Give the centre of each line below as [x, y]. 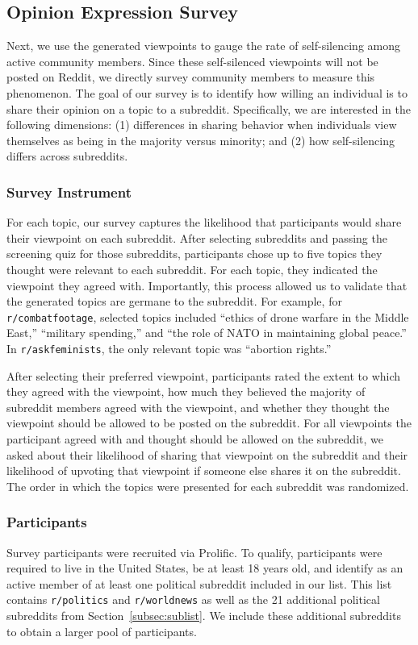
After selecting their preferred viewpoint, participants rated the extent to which [204, 375]
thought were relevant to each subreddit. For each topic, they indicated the [192, 269]
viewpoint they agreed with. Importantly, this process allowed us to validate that [207, 285]
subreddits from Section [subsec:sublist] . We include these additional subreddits [204, 616]
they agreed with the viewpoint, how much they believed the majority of [186, 391]
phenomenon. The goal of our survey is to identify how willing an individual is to [207, 92]
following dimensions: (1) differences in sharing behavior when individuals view [202, 125]
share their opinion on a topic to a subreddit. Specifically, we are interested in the [209, 108]
